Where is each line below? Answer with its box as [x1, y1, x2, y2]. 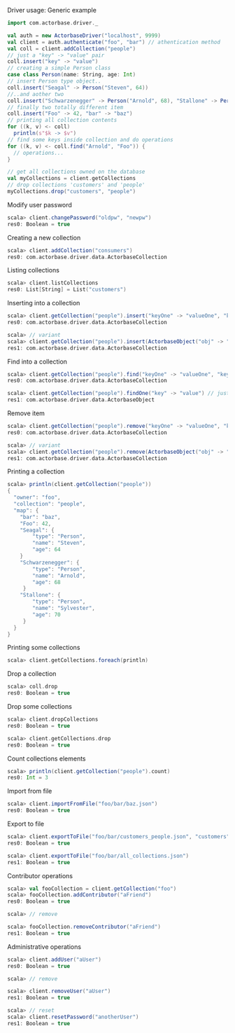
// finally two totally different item [7, 104, 124, 111]
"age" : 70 [32, 611, 61, 618]
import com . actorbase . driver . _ [7, 20, 99, 27]
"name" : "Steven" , [32, 539, 86, 547]
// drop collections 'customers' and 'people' [7, 181, 145, 188]
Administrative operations [7, 942, 82, 951]
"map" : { [13, 507, 39, 514]
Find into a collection [7, 357, 68, 366]
